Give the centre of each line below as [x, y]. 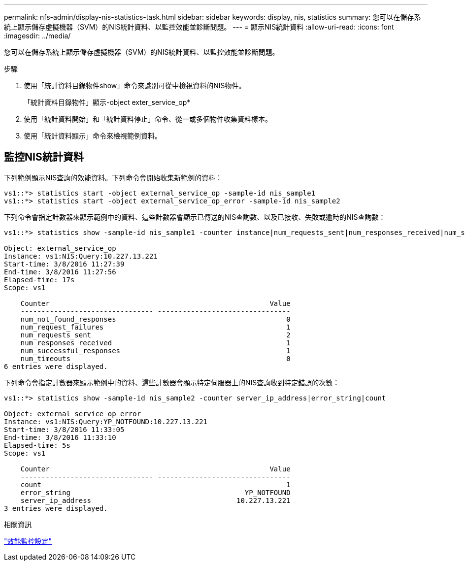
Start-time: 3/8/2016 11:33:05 [64, 429]
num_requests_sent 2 [155, 335]
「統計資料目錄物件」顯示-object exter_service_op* [107, 102]
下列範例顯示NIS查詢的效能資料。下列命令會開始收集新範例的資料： [113, 177]
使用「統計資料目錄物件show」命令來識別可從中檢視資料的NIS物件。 [135, 85]
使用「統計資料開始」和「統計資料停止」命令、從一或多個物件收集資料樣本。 [148, 119]
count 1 [155, 484]
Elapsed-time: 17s [39, 280]
